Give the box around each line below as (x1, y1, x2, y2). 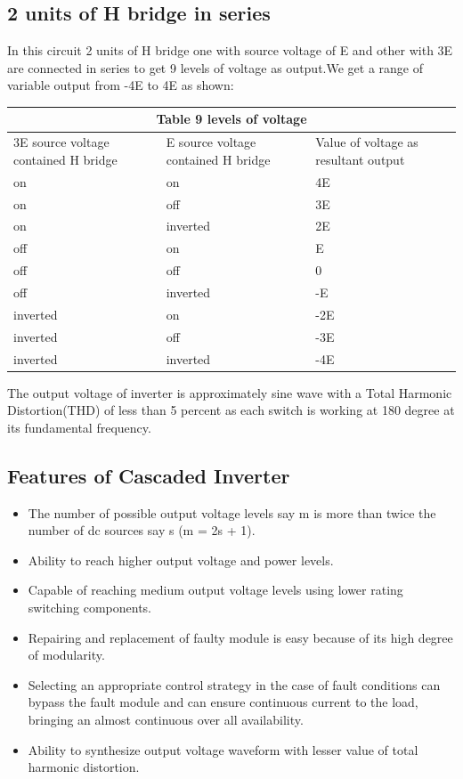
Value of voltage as (315, 133, 418, 151)
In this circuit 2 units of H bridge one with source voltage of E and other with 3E (7, 41, 453, 60)
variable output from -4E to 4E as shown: (7, 76, 234, 94)
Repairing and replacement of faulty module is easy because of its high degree (28, 628, 453, 646)
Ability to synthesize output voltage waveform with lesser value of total (28, 740, 418, 759)
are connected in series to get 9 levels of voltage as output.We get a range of (7, 58, 424, 77)
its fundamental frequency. (7, 418, 151, 436)
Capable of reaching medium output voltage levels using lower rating (28, 580, 403, 599)
